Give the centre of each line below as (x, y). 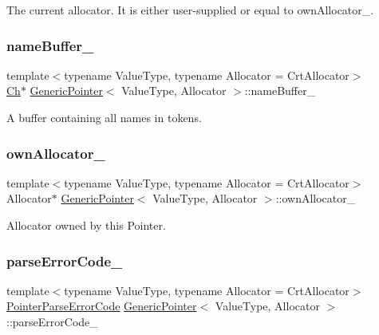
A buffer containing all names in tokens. (104, 117)
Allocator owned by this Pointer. (86, 225)
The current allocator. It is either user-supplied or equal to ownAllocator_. (190, 10)
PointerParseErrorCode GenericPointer (102, 306)
